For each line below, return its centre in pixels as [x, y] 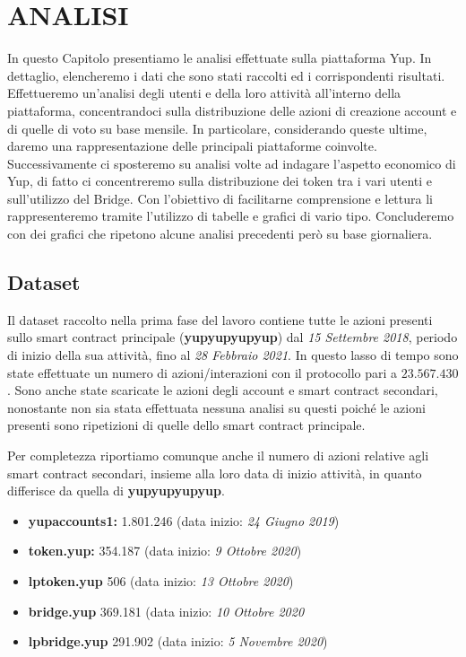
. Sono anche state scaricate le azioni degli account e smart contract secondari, [223, 390]
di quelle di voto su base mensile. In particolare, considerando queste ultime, [217, 128]
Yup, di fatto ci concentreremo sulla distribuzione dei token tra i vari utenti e [220, 181]
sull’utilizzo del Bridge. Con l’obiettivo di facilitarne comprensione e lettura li [220, 198]
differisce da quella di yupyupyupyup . [116, 491]
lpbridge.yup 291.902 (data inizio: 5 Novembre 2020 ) [178, 641]
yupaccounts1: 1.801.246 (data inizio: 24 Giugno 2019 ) [184, 520]
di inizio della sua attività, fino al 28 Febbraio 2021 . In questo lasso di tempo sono [233, 355]
